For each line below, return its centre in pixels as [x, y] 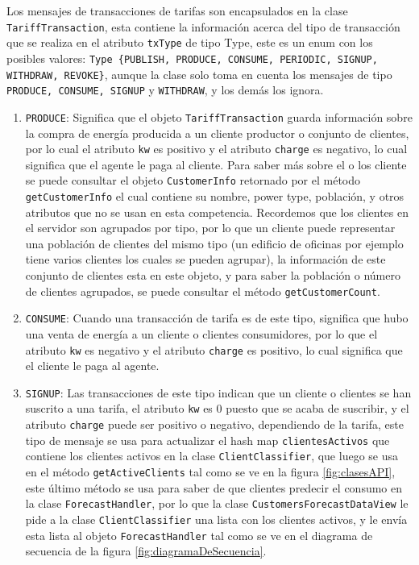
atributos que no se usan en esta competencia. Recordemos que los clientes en [217, 212]
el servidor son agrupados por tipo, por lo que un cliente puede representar [210, 228]
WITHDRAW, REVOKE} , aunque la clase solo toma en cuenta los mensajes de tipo [199, 74]
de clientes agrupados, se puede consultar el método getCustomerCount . [203, 291]
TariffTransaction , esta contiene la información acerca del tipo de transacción [203, 26]
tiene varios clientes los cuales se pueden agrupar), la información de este [205, 259]
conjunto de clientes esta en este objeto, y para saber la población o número [213, 275]
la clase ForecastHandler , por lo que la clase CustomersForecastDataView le [217, 503]
